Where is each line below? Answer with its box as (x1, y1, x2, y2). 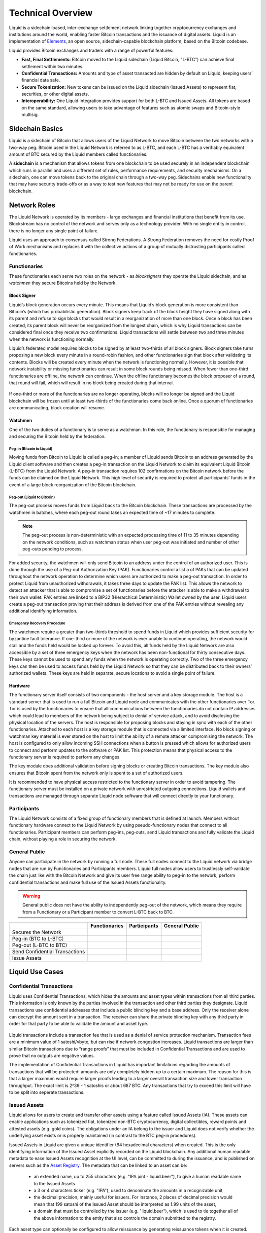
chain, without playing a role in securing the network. (9, 836, 117, 842)
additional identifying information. (9, 608, 77, 614)
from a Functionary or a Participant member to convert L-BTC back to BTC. (22, 909, 174, 915)
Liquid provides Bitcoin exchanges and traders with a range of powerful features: (9, 47, 174, 53)
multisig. (21, 111, 39, 118)
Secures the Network (12, 929, 62, 936)
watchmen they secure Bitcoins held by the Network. (9, 280, 117, 286)
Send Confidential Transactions (12, 948, 85, 955)
